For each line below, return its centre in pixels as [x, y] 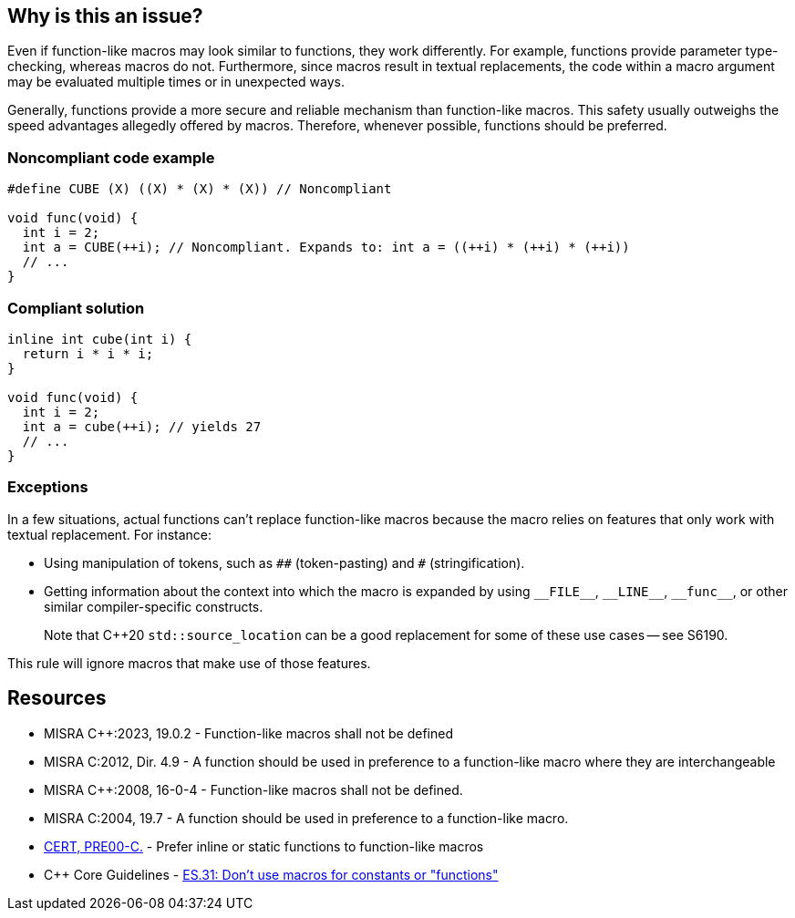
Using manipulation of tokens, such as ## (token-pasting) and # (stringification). [284, 562]
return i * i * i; [88, 353]
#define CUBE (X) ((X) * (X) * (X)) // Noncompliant [200, 189]
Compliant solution [76, 308]
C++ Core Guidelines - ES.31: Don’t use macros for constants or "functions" [271, 874]
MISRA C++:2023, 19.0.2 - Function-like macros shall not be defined [249, 733]
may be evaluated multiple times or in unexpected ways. [176, 82]
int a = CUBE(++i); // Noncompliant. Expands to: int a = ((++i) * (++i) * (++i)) [326, 248]
